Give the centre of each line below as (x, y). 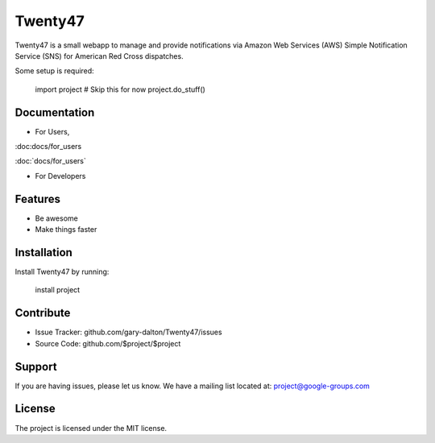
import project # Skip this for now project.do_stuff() (120, 89)
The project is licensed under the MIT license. (91, 428)
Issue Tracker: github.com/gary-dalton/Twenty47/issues (128, 332)
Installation (43, 253)
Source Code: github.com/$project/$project (108, 343)
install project (58, 290)
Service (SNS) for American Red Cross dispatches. (99, 56)
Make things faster (66, 230)
